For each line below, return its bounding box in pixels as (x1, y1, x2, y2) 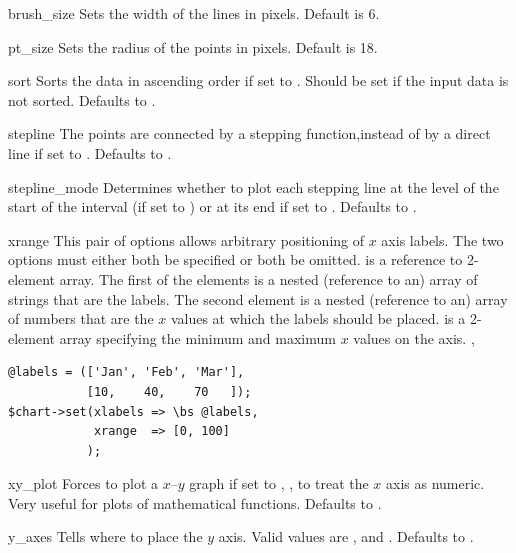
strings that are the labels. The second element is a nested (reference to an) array (8, 288, 508, 309)
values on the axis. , (353, 327, 475, 348)
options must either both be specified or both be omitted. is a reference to (8, 249, 463, 270)
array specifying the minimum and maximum (59, 327, 336, 348)
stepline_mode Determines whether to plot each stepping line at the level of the (8, 176, 499, 197)
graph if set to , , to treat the (189, 473, 369, 494)
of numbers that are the (8, 308, 154, 329)
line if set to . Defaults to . (8, 142, 172, 163)
